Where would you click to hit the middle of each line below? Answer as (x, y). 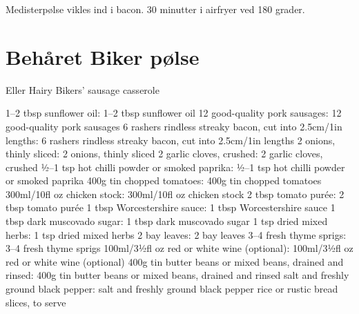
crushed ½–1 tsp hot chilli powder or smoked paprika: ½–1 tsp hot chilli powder (175, 167)
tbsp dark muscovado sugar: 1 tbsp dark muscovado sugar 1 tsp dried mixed (167, 221)
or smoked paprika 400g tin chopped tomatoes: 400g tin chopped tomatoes (164, 180)
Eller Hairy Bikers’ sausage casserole (83, 89)
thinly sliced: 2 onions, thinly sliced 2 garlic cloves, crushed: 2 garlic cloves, (164, 154)
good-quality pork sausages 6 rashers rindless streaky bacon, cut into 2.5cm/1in (174, 126)
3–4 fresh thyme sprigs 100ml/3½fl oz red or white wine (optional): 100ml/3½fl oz (179, 248)
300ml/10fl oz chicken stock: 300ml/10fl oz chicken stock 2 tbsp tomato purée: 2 (175, 194)
